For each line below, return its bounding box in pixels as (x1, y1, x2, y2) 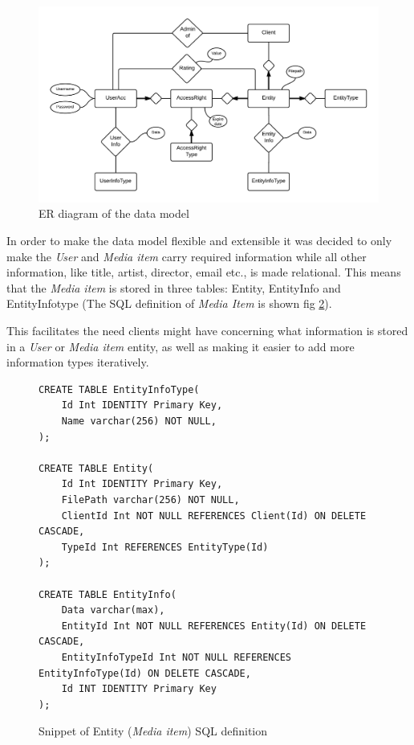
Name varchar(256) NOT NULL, (61, 415, 217, 427)
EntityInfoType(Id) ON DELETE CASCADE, (39, 667, 251, 679)
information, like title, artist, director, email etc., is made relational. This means (6, 264, 401, 280)
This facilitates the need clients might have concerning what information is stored (6, 322, 408, 339)
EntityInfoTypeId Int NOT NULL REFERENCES (61, 651, 291, 663)
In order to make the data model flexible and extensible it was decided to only (6, 232, 392, 249)
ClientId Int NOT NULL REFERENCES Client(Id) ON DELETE (61, 510, 367, 522)
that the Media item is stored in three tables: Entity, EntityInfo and (6, 279, 341, 296)
